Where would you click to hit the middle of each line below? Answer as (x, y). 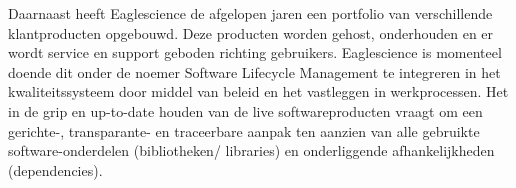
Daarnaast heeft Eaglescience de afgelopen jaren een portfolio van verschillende (250, 13)
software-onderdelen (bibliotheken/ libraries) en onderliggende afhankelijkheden (251, 150)
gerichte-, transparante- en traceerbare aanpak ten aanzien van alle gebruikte (244, 130)
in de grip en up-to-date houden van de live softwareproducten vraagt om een (245, 110)
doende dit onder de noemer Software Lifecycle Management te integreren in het (254, 71)
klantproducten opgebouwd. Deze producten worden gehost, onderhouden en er (251, 32)
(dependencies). (55, 169)
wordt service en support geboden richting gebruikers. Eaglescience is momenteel (255, 52)
